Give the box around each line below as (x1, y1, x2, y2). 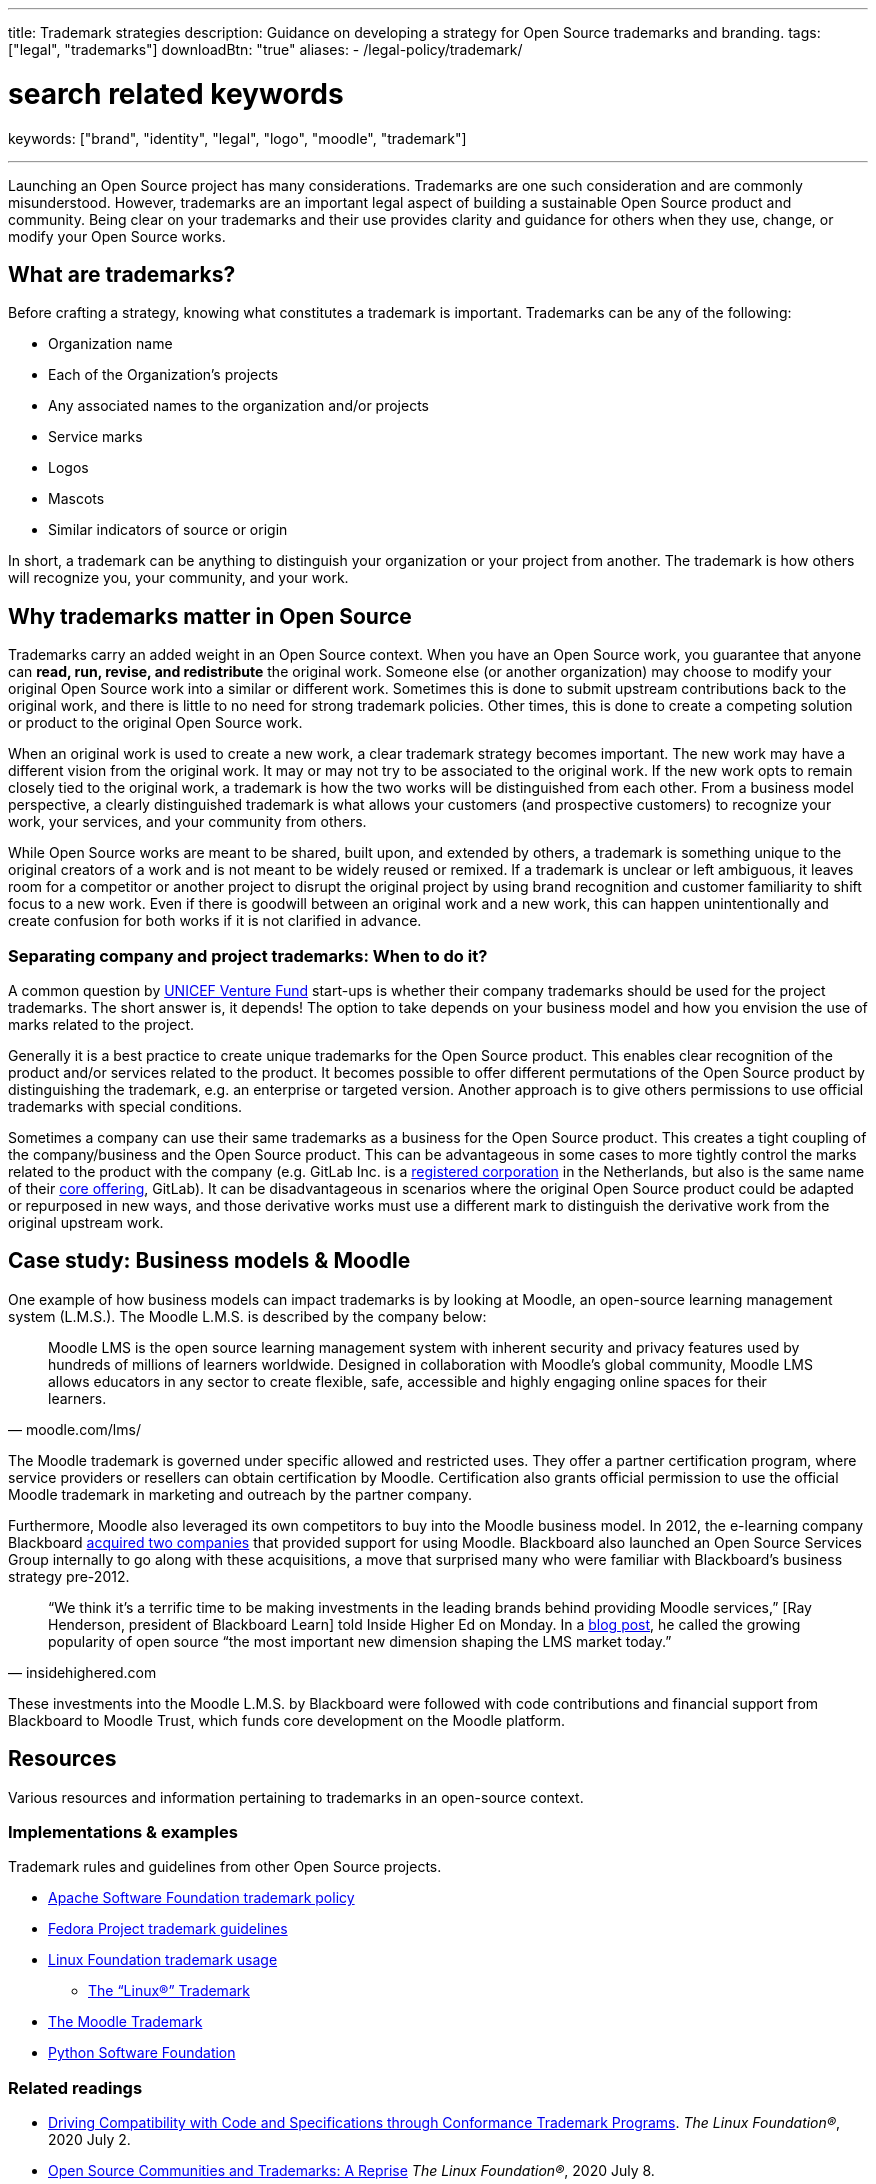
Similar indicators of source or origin (48, 521, 288, 539)
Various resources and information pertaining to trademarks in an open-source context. (8, 1788, 584, 1806)
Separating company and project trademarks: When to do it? (8, 945, 488, 966)
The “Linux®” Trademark (88, 1982, 250, 2000)
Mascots (48, 490, 105, 508)
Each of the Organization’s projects (48, 366, 279, 384)
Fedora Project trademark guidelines (48, 1920, 288, 1938)
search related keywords (8, 76, 344, 111)
